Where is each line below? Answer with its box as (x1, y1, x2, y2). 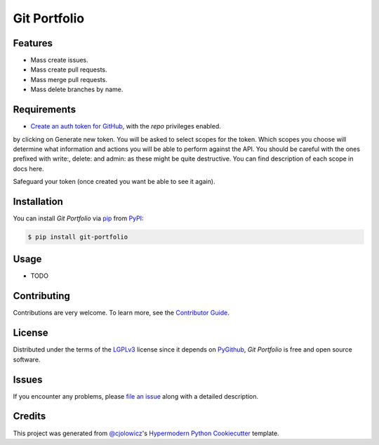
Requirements (13, 104, 77, 116)
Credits (13, 411, 46, 423)
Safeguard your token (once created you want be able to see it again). (13, 178, 215, 186)
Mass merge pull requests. (30, 75, 108, 84)
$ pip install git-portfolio (27, 232, 128, 241)
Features (13, 37, 53, 49)
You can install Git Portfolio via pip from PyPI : (13, 214, 144, 222)
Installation (13, 195, 63, 207)
